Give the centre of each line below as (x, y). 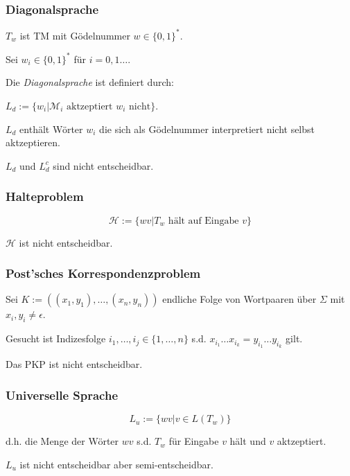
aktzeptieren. (33, 142)
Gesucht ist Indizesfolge (56, 338)
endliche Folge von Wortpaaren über (239, 299)
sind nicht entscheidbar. (103, 165)
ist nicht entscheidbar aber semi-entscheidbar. (116, 464)
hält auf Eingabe (203, 221)
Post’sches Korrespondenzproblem (103, 273)
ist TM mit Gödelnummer (75, 35)
